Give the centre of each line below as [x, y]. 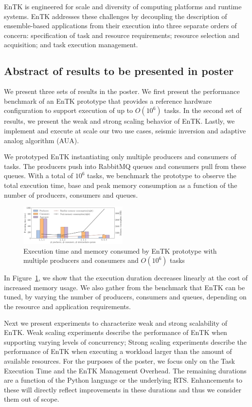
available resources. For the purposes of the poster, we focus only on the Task [119, 361]
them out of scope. [32, 399]
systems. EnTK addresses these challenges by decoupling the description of [116, 16]
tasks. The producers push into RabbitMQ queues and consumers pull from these [125, 166]
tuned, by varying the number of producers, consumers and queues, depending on [125, 297]
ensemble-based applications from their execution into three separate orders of [120, 26]
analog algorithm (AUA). [42, 140]
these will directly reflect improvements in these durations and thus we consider [123, 389]
